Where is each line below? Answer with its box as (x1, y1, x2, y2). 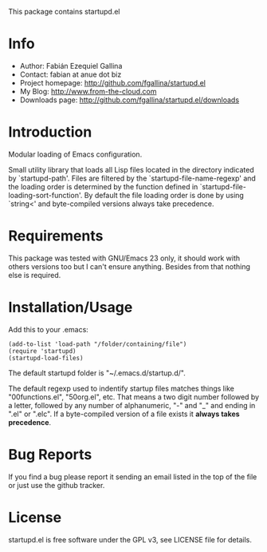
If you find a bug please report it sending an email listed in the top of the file (8, 471, 257, 482)
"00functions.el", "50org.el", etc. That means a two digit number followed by (8, 391, 260, 402)
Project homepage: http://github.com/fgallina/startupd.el (19, 77, 206, 87)
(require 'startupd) (8, 347, 77, 355)
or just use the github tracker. (8, 480, 105, 490)
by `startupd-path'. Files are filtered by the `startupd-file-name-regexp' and (8, 173, 257, 183)
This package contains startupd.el (8, 7, 120, 16)
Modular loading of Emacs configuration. (8, 149, 143, 159)
